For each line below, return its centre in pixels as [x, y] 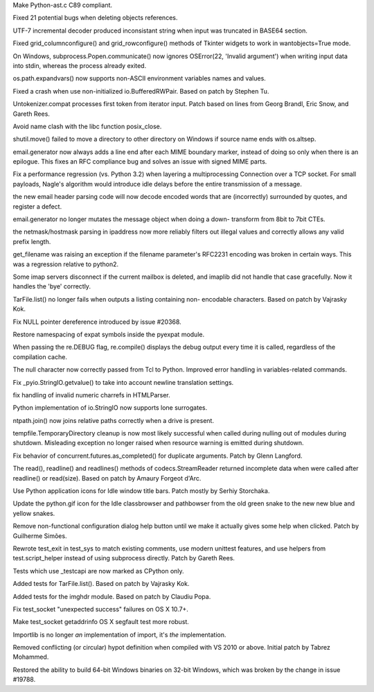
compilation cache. [40, 356]
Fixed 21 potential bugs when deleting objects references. [95, 18]
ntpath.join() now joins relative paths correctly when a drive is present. [114, 420]
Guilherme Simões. [40, 536]
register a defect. [37, 206]
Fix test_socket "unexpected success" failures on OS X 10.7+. [100, 609]
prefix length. [32, 241]
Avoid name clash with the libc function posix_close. [87, 126]
